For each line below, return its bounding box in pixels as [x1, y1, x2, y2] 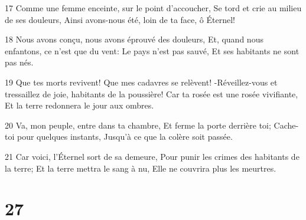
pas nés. [5, 56, 34, 68]
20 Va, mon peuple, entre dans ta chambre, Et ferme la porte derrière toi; [5, 119, 271, 131]
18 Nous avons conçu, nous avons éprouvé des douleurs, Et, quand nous [5, 33, 263, 45]
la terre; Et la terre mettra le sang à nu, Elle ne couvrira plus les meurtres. [5, 162, 276, 174]
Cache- [274, 119, 299, 131]
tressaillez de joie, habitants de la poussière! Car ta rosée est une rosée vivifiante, [5, 87, 298, 100]
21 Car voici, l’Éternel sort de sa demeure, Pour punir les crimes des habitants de [5, 150, 300, 162]
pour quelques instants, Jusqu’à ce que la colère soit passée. [17, 130, 233, 143]
